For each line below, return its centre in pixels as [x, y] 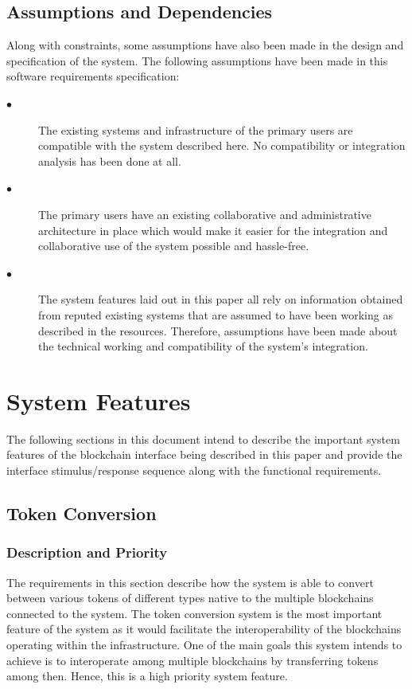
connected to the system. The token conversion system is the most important [194, 613]
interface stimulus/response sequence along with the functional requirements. [194, 470]
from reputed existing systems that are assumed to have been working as [216, 314]
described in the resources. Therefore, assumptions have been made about [218, 330]
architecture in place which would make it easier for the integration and [213, 230]
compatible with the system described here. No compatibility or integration [222, 145]
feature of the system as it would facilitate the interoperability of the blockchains [204, 629]
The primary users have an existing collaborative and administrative [205, 214]
